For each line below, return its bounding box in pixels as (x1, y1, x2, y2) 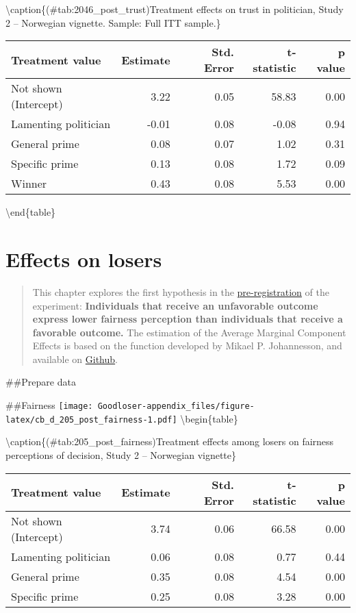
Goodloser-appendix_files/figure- (97, 401, 255, 412)
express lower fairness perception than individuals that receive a (32, 312, 343, 326)
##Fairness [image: (5, 398, 93, 412)
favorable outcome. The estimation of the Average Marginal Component (32, 325, 346, 339)
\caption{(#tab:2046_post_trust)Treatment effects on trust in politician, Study (5, 2, 344, 16)
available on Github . (32, 351, 118, 366)
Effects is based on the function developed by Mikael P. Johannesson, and (32, 338, 342, 353)
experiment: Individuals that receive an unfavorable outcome (32, 298, 318, 312)
